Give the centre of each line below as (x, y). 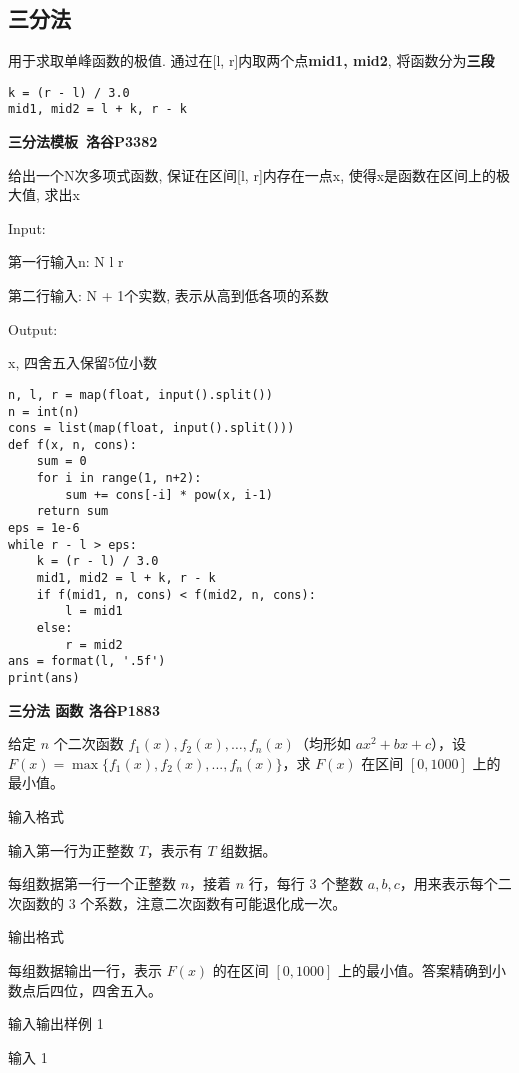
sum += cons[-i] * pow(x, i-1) (169, 494)
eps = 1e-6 (44, 528)
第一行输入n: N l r (66, 261)
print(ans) (44, 678)
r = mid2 (94, 644)
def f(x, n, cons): (72, 444)
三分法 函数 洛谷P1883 (84, 709)
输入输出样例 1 (56, 1023)
